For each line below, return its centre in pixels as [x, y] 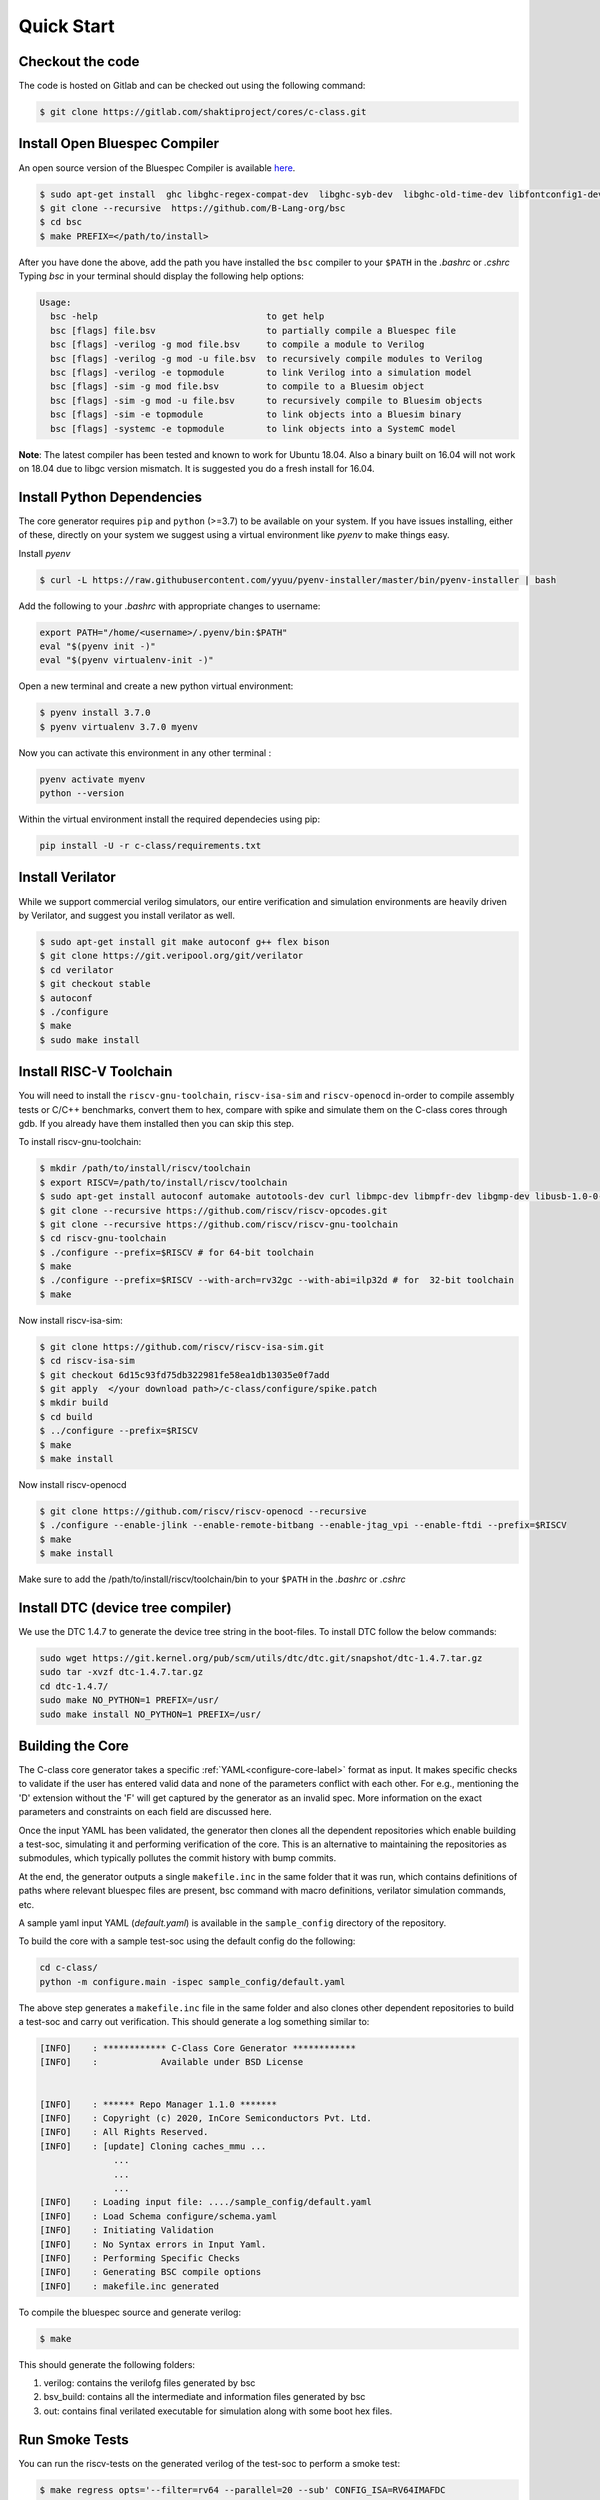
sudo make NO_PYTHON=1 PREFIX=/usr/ [129, 1700]
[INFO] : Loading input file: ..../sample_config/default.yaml [205, 2202]
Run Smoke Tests [73, 2439]
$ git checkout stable [95, 984]
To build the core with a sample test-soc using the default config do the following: [187, 1941]
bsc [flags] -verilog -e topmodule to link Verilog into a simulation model [261, 373]
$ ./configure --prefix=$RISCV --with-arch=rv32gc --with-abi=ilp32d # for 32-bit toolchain [277, 1280]
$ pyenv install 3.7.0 [95, 713]
